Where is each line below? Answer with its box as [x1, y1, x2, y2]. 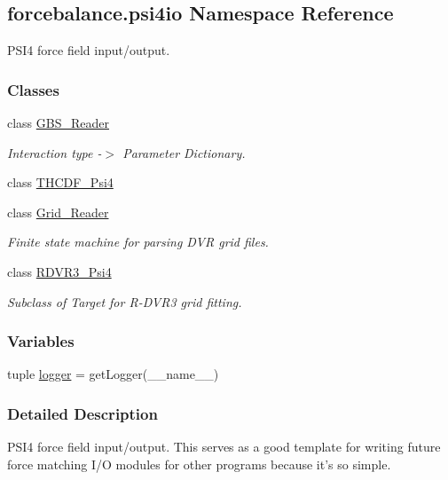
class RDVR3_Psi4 [7, 262, 112, 280]
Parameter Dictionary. [122, 143, 246, 161]
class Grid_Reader [7, 202, 109, 221]
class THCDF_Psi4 [7, 173, 114, 192]
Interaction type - [7, 143, 102, 161]
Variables [7, 330, 75, 352]
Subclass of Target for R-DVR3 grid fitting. [7, 292, 242, 311]
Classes [7, 78, 59, 100]
